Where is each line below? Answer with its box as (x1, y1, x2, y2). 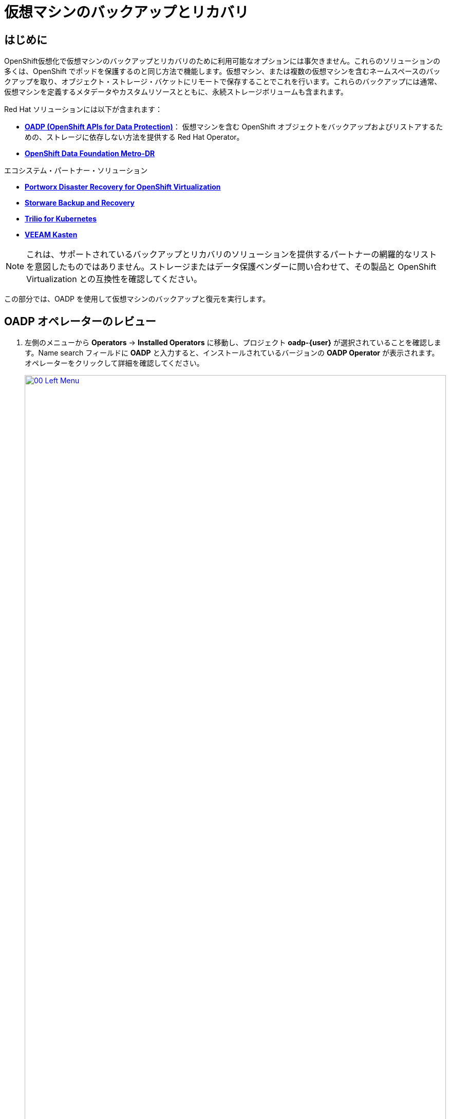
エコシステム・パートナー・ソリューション (4, 166, 148, 175)
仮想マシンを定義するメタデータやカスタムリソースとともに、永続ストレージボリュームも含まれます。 (4, 87, 348, 97)
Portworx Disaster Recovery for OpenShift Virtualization (25, 182, 221, 192)
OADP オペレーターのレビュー (4, 314, 156, 328)
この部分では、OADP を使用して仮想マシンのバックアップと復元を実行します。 (4, 294, 270, 304)
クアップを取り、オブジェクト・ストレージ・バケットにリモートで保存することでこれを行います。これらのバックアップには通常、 (4, 77, 442, 86)
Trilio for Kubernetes (25, 214, 97, 223)
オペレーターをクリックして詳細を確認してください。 (25, 359, 204, 368)
